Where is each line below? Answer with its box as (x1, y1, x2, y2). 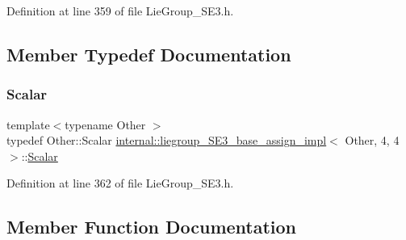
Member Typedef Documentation (6, 41, 291, 66)
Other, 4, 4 (345, 132, 400, 149)
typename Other (65, 116, 146, 133)
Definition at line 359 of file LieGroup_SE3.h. (6, 2, 234, 19)
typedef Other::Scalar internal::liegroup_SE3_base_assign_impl (6, 132, 327, 149)
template (6, 116, 50, 133)
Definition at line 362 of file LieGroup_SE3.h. (6, 175, 234, 192)
